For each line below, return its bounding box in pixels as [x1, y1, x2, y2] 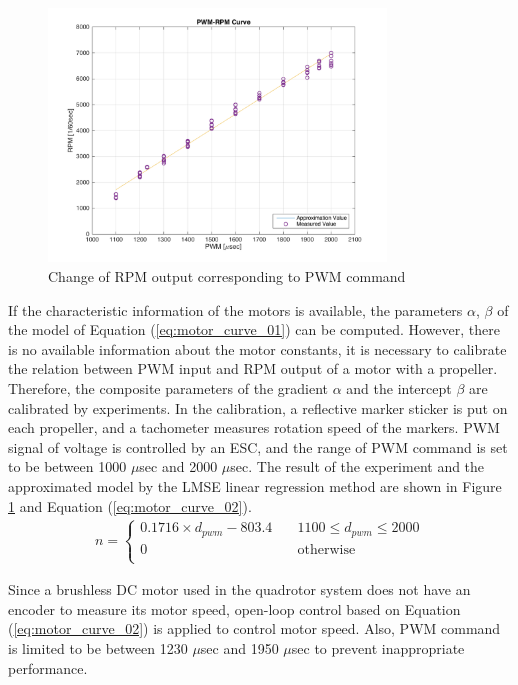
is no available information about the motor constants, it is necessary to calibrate [8, 338, 507, 359]
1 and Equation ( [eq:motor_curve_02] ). [8, 495, 252, 516]
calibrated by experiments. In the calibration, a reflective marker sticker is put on [8, 397, 508, 418]
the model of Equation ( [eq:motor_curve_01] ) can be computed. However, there [8, 319, 500, 340]
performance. [8, 657, 88, 678]
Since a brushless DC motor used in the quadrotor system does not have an [8, 579, 471, 600]
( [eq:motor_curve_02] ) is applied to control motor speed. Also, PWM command [8, 618, 501, 639]
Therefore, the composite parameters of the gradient [8, 377, 328, 398]
